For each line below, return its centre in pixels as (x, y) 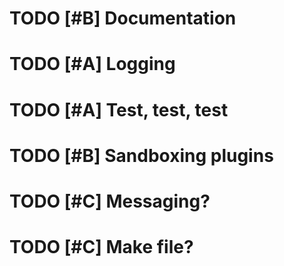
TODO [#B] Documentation (123, 18)
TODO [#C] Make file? (101, 247)
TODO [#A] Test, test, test (119, 109)
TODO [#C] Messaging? (110, 201)
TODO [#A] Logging (92, 64)
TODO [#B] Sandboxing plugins (141, 155)
